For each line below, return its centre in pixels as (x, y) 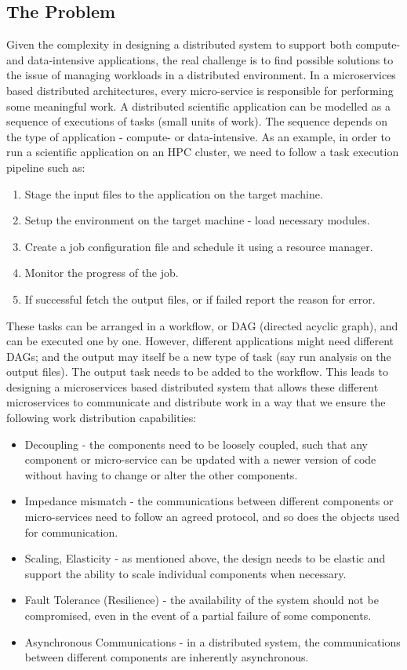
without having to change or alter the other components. (161, 474)
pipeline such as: (46, 167)
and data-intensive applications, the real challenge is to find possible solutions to (200, 59)
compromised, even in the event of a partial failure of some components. (198, 615)
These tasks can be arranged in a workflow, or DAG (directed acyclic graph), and (202, 325)
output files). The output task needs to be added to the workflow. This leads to (197, 371)
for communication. (71, 532)
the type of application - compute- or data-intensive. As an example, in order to (198, 136)
